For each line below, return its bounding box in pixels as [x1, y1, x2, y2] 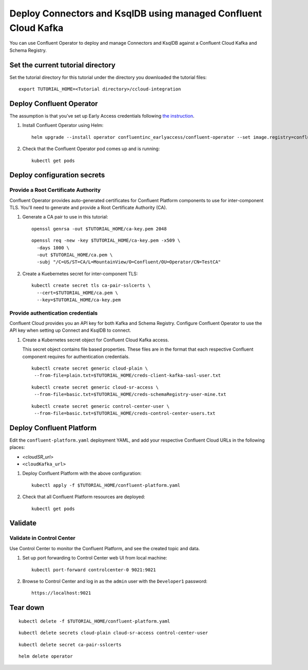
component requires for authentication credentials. [22, 353, 130, 359]
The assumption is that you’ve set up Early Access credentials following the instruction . [9, 113, 195, 119]
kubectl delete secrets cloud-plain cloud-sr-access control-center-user [18, 630, 208, 636]
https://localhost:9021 [31, 590, 91, 596]
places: [9, 444, 25, 450]
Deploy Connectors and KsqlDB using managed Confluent [9, 8, 262, 19]
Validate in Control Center [9, 535, 75, 542]
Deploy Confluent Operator [9, 99, 98, 108]
